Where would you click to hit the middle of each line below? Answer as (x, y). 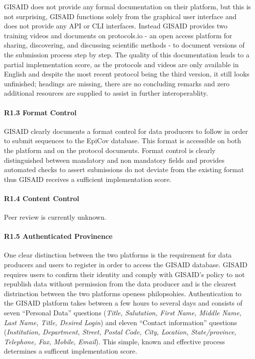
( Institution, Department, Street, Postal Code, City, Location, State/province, (120, 332)
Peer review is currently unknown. (55, 217)
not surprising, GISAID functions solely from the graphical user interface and (120, 16)
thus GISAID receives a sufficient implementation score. (88, 179)
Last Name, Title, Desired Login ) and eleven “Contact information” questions (121, 322)
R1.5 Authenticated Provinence (58, 236)
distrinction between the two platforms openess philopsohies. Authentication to (123, 293)
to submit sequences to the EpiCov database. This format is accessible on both (123, 141)
